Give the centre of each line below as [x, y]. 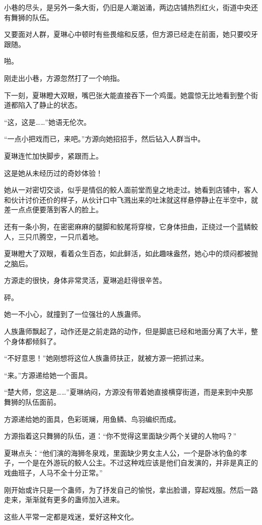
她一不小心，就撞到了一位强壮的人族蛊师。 [75, 314]
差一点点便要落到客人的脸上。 [53, 209]
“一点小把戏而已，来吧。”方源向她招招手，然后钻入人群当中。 [105, 139]
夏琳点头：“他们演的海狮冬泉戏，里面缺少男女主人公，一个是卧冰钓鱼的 [122, 452]
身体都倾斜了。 [36, 341]
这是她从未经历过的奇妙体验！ [53, 173]
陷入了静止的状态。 [50, 105]
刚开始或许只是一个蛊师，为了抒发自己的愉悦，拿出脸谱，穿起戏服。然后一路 [131, 489]
